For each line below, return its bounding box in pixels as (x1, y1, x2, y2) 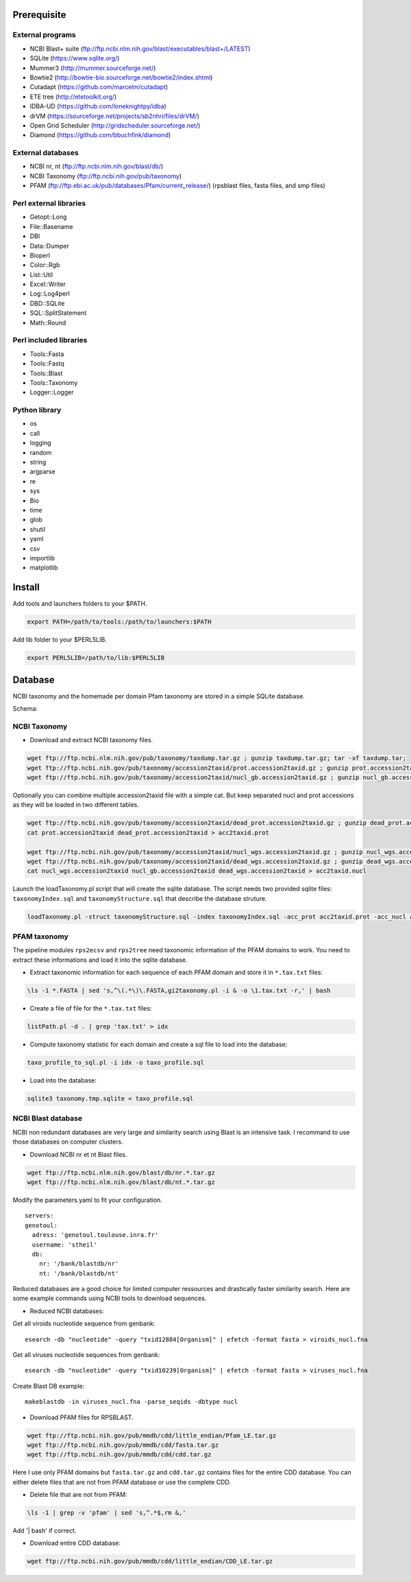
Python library (12, 405, 62, 415)
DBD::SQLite (29, 299, 65, 307)
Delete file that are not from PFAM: (29, 1491, 127, 1499)
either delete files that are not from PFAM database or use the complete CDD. (12, 1478, 231, 1486)
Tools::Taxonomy (29, 378, 78, 387)
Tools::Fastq (29, 359, 64, 368)
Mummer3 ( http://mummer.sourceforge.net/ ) (29, 64, 156, 72)
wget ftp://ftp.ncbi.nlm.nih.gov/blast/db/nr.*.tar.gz (27, 1168, 215, 1177)
